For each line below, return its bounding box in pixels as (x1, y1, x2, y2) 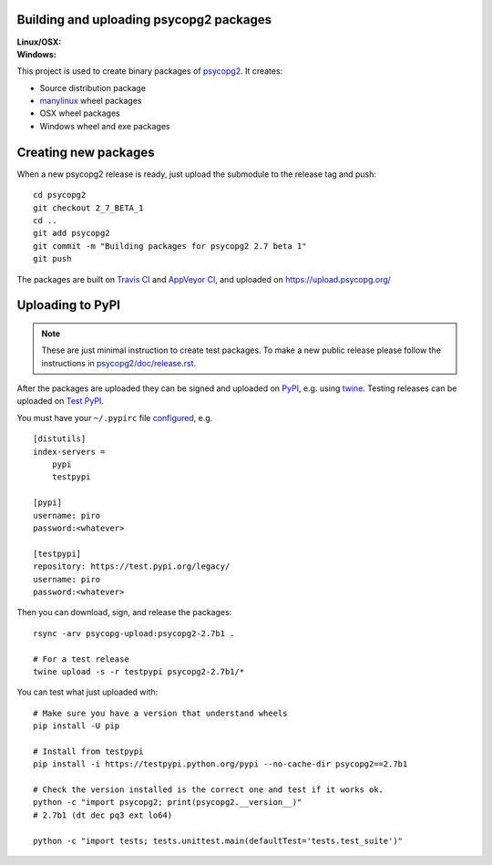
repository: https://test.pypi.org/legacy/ (33, 561, 231, 572)
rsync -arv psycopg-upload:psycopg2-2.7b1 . (33, 628, 236, 638)
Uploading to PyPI (16, 297, 120, 314)
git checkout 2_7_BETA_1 (33, 202, 144, 213)
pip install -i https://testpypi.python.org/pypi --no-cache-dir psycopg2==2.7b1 (33, 759, 408, 769)
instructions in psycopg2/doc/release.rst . (41, 357, 197, 368)
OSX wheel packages (39, 108, 120, 118)
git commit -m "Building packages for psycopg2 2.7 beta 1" (33, 241, 307, 251)
